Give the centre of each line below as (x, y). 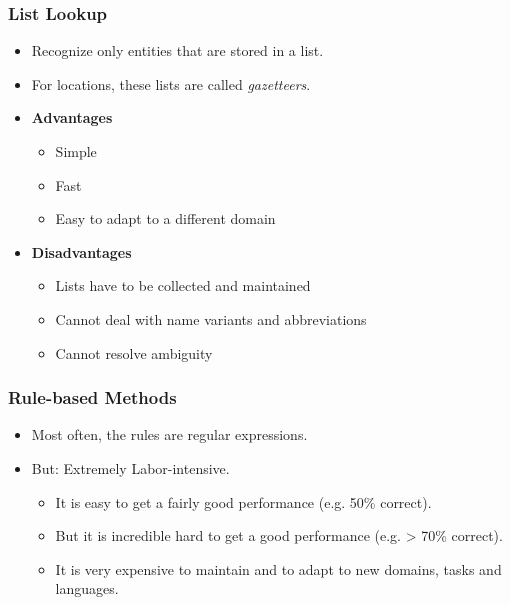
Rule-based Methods (92, 397)
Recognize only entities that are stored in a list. (177, 50)
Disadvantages (81, 251)
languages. (87, 588)
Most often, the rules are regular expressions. (169, 434)
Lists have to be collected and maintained (183, 285)
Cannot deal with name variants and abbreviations (211, 318)
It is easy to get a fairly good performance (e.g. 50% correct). (243, 501)
